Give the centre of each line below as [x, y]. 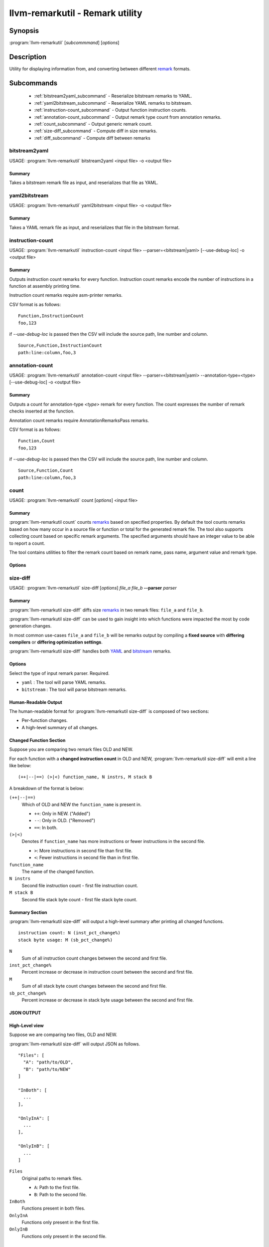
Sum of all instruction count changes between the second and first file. [94, 958]
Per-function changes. [45, 720]
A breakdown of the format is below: [47, 788]
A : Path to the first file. [57, 1188]
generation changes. [30, 626]
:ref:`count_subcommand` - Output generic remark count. [93, 124]
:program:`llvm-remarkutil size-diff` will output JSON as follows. [75, 1044]
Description [28, 57]
